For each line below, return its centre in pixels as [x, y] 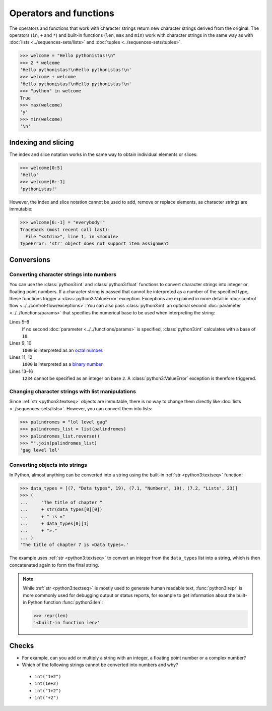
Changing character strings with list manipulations [73, 391]
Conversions [30, 260]
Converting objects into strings [48, 465]
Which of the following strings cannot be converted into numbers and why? [100, 665]
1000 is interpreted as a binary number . [63, 364]
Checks [22, 646]
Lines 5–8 [19, 322]
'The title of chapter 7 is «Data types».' [75, 545]
